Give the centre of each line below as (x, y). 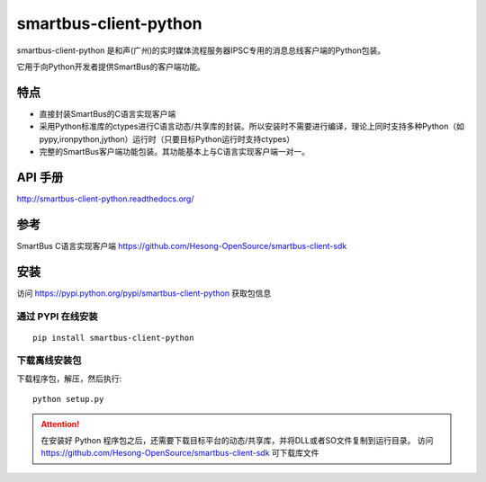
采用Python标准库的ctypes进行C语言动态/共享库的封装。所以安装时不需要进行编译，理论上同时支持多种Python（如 (252, 127)
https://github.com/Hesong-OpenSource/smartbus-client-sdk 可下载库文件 (180, 453)
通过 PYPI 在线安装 (57, 317)
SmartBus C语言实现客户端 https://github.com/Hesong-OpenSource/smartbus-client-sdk (182, 245)
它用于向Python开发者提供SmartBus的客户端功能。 (111, 67)
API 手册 (40, 177)
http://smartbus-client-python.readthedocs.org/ (105, 199)
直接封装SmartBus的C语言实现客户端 (108, 113)
